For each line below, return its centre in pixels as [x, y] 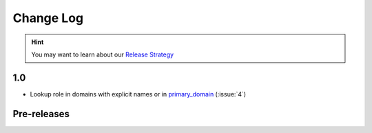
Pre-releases [41, 114]
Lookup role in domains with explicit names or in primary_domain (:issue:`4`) [138, 94]
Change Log [48, 18]
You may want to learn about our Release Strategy [103, 54]
